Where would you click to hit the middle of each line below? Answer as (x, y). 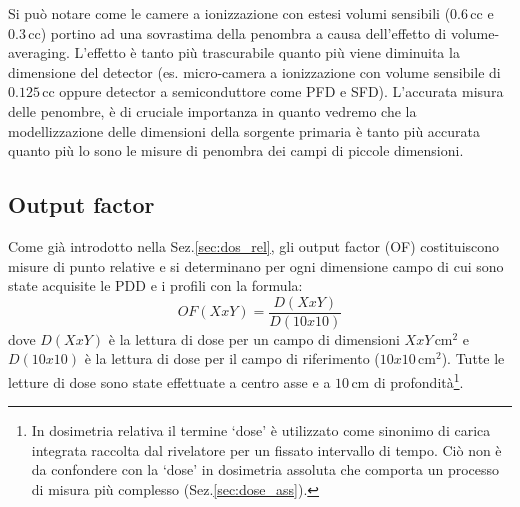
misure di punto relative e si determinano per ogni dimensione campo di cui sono (256, 265)
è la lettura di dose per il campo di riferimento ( (232, 358)
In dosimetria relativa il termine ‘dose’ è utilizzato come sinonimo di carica (261, 430)
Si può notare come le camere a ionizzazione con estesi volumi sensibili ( (229, 13)
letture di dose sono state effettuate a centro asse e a (169, 381)
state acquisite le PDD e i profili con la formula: (155, 285)
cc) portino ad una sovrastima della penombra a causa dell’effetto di (237, 32)
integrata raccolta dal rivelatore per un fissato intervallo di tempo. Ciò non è (266, 449)
